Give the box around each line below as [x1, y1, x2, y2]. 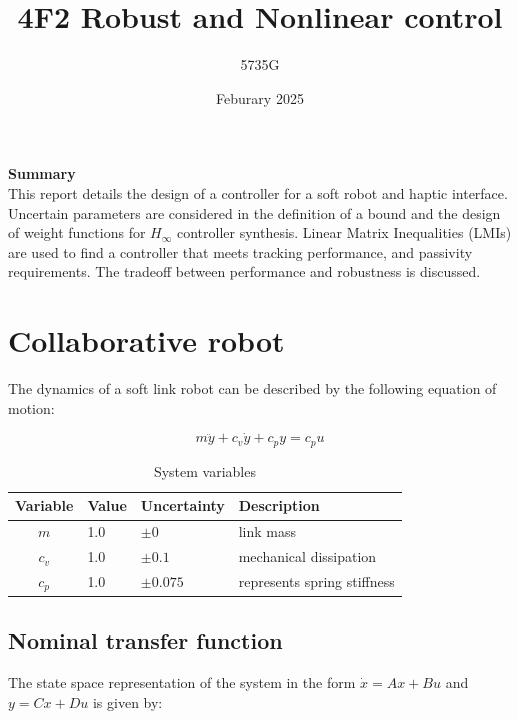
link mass [238, 521, 297, 542]
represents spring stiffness [238, 571, 395, 592]
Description [238, 495, 320, 516]
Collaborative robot [8, 320, 285, 361]
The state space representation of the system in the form [8, 672, 356, 693]
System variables [153, 460, 256, 481]
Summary [8, 163, 76, 184]
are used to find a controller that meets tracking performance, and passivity [8, 241, 473, 262]
